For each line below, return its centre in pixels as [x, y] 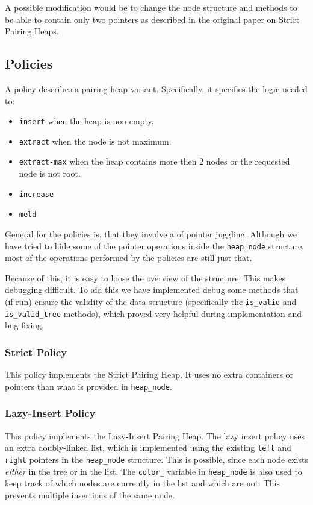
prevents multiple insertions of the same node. [90, 494]
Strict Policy [36, 352]
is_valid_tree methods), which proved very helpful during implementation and [153, 313]
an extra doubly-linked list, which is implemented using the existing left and [148, 447]
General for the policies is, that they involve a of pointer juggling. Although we [151, 234]
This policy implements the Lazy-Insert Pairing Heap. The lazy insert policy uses [155, 435]
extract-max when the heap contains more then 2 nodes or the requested [154, 161]
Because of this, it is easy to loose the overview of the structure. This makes [145, 278]
